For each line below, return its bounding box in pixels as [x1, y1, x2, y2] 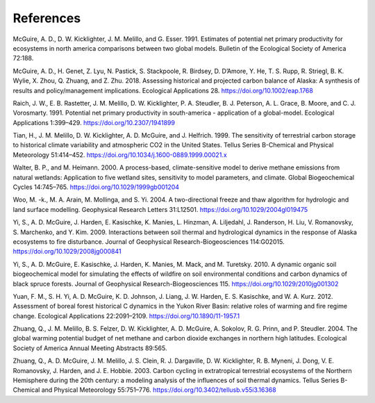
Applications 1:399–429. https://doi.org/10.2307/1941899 [12, 118, 175, 126]
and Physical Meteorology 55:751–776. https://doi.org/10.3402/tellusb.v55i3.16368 [41, 386, 277, 394]
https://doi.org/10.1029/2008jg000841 [12, 247, 122, 256]
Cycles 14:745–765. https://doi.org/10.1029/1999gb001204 [12, 183, 180, 191]
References [12, 10, 81, 26]
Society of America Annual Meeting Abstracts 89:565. [12, 344, 167, 352]
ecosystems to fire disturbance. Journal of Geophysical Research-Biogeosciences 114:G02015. [12, 237, 285, 246]
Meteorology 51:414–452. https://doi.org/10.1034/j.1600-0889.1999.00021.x [12, 150, 227, 159]
